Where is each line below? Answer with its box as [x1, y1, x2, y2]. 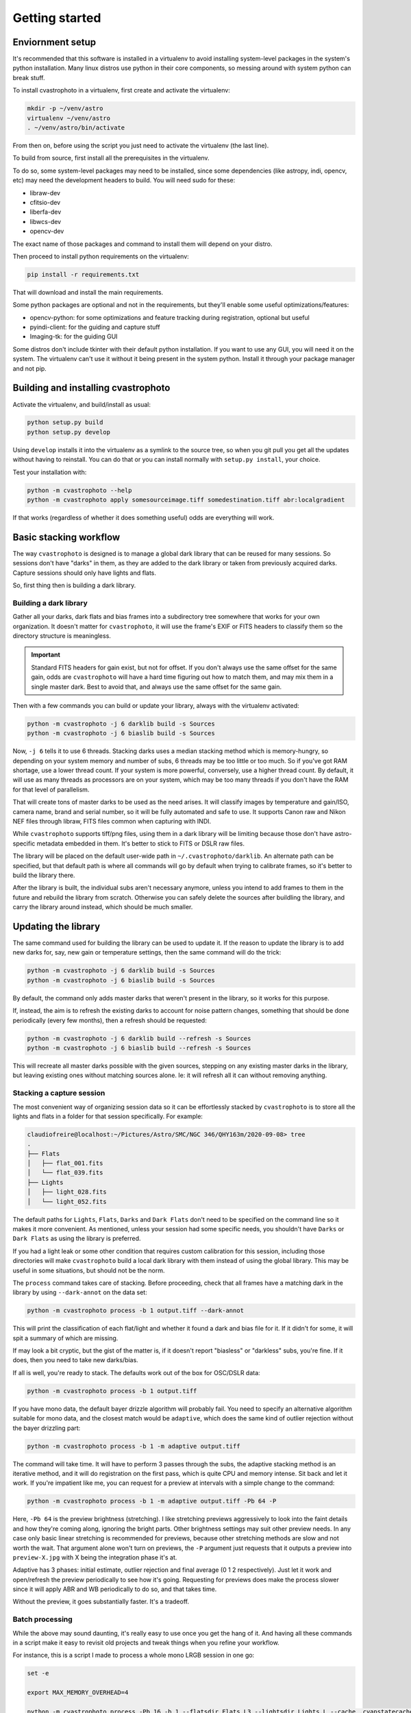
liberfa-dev [29, 208, 62, 216]
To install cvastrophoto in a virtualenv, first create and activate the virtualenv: [12, 86, 231, 95]
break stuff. [12, 73, 45, 82]
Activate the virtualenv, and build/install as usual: [12, 400, 151, 408]
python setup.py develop [27, 428, 111, 436]
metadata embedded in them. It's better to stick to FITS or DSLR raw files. [36, 839, 245, 848]
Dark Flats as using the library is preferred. [12, 1234, 141, 1243]
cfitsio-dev [29, 198, 61, 206]
